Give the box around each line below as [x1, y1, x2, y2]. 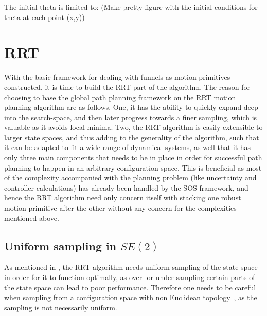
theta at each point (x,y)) [4, 11, 85, 22]
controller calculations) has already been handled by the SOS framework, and [4, 182, 248, 193]
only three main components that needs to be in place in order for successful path [4, 152, 262, 163]
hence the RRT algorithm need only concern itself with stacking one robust [4, 192, 241, 203]
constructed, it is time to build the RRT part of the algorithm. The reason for [4, 81, 251, 92]
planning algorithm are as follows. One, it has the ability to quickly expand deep [4, 102, 258, 113]
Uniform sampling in [4, 237, 117, 253]
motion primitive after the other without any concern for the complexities [4, 202, 237, 213]
